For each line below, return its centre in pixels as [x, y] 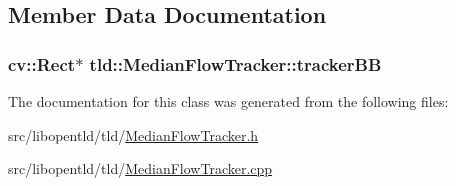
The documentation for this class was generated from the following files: [228, 101]
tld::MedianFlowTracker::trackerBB [235, 63]
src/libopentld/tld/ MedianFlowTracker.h [133, 134]
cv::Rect [42, 63]
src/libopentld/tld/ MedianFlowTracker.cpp [140, 168]
